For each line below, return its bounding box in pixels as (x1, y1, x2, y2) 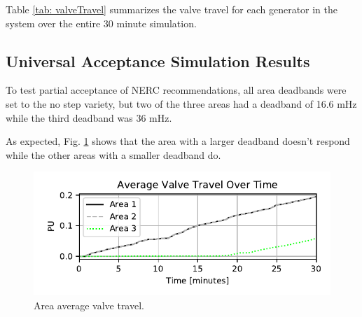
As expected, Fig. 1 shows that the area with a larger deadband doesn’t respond (6, 134, 350, 148)
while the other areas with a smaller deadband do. (6, 147, 221, 162)
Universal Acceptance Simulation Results (6, 50, 310, 71)
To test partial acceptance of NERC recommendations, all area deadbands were (6, 83, 347, 97)
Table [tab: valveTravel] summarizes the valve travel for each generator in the (6, 2, 338, 16)
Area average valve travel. (34, 298, 144, 313)
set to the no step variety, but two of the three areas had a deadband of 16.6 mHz (6, 96, 357, 111)
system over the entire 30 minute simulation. (6, 15, 197, 30)
